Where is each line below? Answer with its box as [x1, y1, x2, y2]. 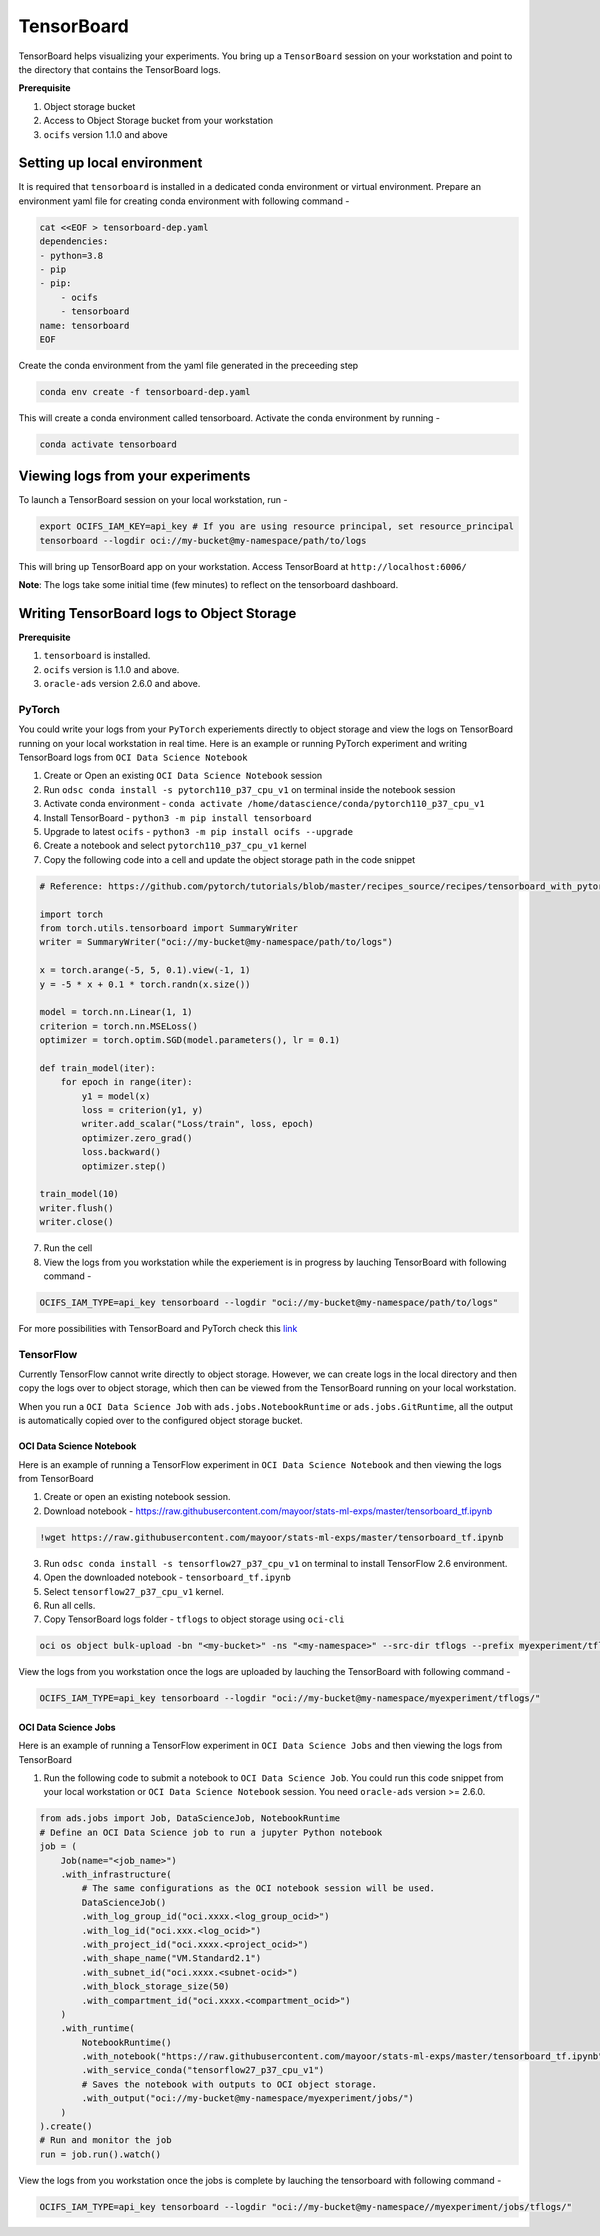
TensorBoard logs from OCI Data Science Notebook [18, 751, 248, 764]
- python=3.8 [39, 250, 104, 261]
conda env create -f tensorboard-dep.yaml [39, 386, 251, 397]
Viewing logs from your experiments [18, 468, 251, 485]
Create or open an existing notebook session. [43, 1491, 231, 1503]
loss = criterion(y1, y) [81, 1105, 204, 1116]
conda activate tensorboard [39, 438, 177, 450]
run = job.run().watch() [39, 2148, 162, 2160]
